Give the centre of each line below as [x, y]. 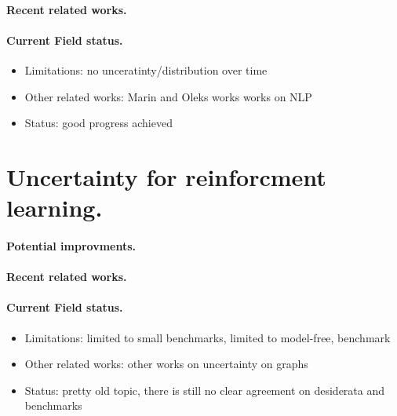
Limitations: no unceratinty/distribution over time [146, 69]
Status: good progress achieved [98, 123]
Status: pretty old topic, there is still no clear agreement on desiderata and [205, 390]
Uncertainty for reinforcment [166, 176]
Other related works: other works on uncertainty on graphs [166, 364]
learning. [55, 208]
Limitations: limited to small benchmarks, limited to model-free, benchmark [208, 337]
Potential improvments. [71, 245]
